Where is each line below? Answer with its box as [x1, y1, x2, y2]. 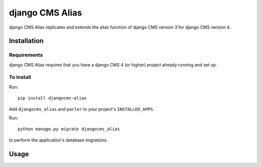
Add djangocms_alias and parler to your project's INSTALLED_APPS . [9, 106, 155, 112]
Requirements [9, 51, 43, 58]
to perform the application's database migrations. [9, 137, 108, 143]
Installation [9, 37, 44, 45]
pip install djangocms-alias [17, 95, 87, 101]
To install [9, 74, 31, 81]
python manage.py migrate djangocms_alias [17, 126, 120, 132]
